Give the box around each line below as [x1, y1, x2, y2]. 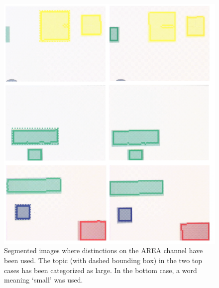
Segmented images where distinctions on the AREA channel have [4, 245, 203, 256]
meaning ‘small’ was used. [4, 275, 83, 285]
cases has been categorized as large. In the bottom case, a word [4, 265, 197, 275]
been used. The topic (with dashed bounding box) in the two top [4, 255, 203, 265]
